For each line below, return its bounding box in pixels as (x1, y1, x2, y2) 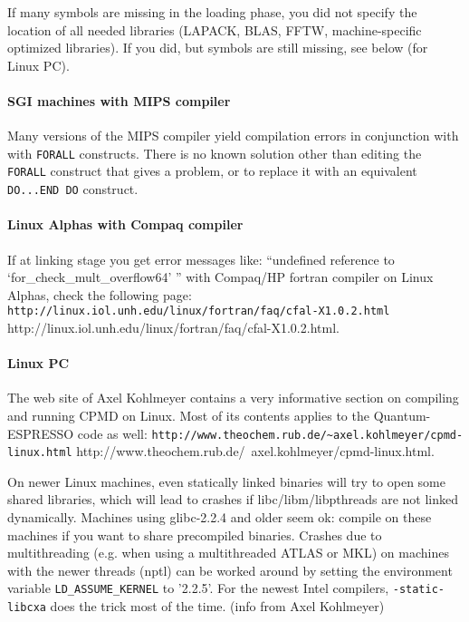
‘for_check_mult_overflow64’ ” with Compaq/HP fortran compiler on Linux (7, 267, 434, 287)
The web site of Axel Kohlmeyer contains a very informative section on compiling (7, 388, 459, 407)
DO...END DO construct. (7, 180, 139, 199)
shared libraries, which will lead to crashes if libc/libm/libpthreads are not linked (7, 490, 459, 509)
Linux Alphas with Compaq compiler (7, 215, 244, 234)
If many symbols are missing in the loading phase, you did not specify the (7, 3, 417, 21)
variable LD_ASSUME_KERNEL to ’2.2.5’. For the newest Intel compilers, (7, 578, 389, 598)
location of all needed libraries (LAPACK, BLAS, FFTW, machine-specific (7, 20, 422, 39)
